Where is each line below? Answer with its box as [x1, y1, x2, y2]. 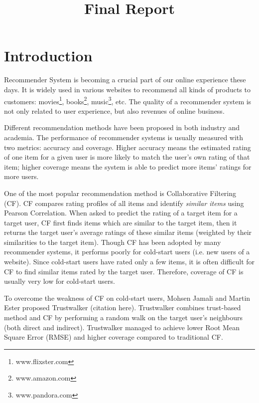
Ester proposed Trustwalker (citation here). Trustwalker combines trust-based [4, 302, 241, 313]
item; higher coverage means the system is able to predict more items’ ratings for [4, 161, 252, 172]
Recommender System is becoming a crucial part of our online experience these [4, 74, 246, 85]
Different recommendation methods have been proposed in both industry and [4, 122, 240, 133]
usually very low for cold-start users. [4, 276, 115, 286]
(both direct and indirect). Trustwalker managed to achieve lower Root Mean [4, 322, 240, 332]
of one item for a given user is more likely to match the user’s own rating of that [4, 152, 250, 162]
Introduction [4, 45, 93, 66]
